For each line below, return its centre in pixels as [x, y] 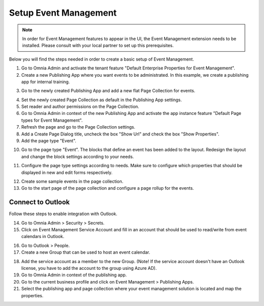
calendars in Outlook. [43, 237]
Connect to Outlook [40, 202]
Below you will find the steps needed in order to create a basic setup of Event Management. [101, 59]
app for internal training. [46, 82]
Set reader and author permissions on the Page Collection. [80, 107]
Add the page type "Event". [49, 141]
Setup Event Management [63, 13]
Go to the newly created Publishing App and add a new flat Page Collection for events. [108, 91]
